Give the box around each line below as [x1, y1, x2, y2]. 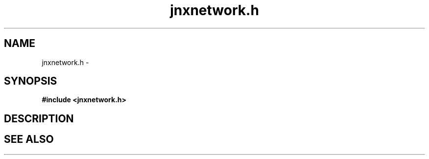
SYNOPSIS [4, 75, 57, 88]
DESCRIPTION [4, 112, 74, 125]
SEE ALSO [4, 133, 54, 146]
